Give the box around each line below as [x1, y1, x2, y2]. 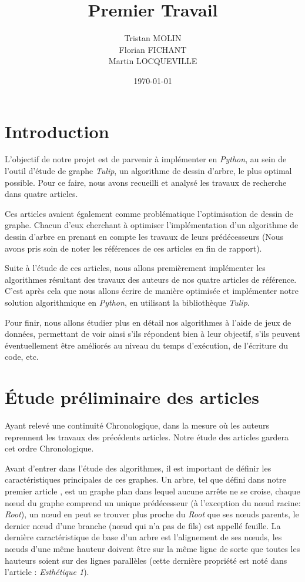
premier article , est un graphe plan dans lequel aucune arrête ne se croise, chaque [5, 485, 300, 497]
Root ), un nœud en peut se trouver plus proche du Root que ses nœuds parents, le [5, 508, 299, 520]
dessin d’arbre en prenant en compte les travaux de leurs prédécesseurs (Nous [5, 230, 284, 242]
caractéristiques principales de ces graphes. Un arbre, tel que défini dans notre [5, 473, 286, 486]
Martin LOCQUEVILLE [108, 55, 197, 67]
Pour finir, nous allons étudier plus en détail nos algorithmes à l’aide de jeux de [5, 316, 291, 328]
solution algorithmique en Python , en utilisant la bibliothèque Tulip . [5, 296, 250, 308]
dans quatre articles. [5, 188, 78, 200]
